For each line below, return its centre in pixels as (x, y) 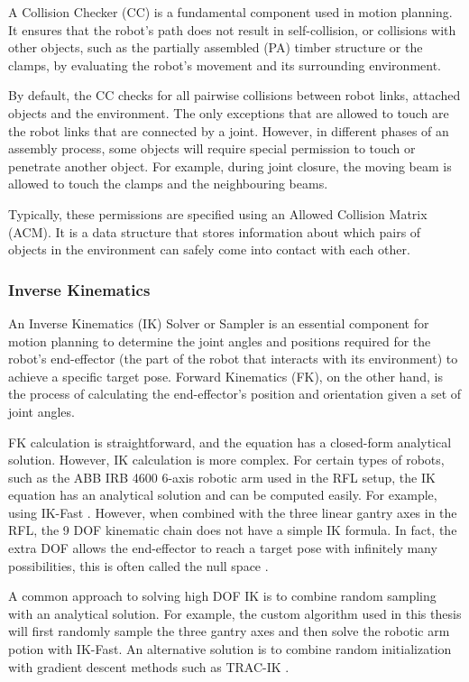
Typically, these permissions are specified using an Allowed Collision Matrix (218, 213)
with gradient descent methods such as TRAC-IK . (149, 666)
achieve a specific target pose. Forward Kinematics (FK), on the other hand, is (225, 376)
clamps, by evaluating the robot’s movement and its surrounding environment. (225, 65)
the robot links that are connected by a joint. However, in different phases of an (229, 130)
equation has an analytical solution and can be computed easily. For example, (223, 495)
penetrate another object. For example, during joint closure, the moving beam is (230, 166)
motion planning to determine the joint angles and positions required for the (220, 341)
